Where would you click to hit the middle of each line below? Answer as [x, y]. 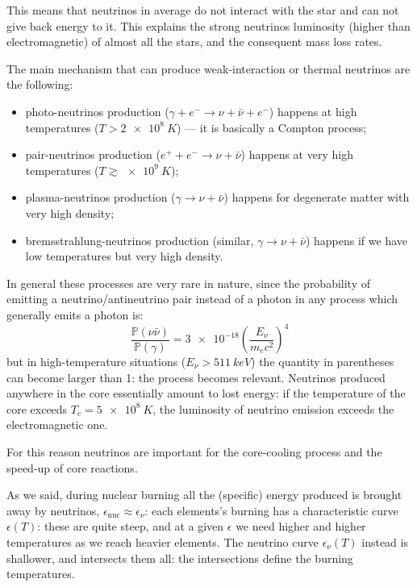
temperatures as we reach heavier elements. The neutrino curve [163, 541]
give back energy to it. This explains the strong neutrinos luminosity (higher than [208, 25]
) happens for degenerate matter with [317, 197]
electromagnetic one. [57, 425]
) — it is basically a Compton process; [272, 127]
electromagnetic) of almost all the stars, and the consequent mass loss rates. [194, 42]
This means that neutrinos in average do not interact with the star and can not [203, 10]
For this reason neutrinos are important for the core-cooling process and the [194, 451]
